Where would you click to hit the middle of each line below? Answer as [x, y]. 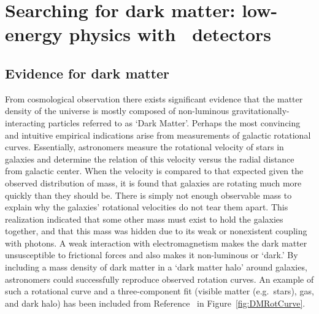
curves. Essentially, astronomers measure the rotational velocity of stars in [144, 147]
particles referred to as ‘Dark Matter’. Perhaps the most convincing [174, 122]
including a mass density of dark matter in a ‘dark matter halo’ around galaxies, [156, 267]
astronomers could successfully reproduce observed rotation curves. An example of [159, 279]
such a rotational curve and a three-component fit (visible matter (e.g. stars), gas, [159, 291]
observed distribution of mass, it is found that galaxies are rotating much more [153, 182]
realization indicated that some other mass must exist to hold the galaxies [144, 219]
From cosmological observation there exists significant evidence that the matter [154, 98]
